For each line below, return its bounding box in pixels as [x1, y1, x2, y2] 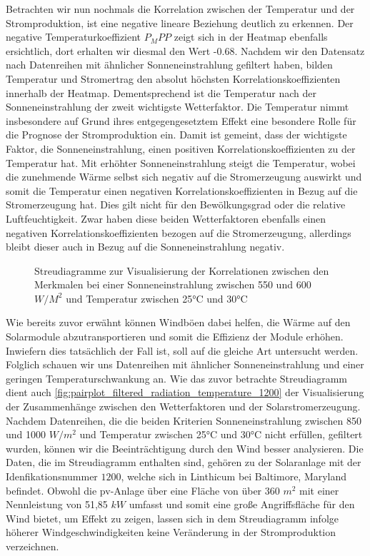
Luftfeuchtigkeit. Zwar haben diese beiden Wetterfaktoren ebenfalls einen [6, 211, 326, 226]
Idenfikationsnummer [6, 469, 98, 483]
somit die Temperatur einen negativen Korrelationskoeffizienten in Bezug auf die [6, 183, 358, 198]
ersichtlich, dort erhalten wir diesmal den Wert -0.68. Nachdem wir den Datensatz [6, 43, 365, 58]
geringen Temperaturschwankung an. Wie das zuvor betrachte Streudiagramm [6, 370, 347, 385]
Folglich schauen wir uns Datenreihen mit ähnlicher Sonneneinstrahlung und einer [6, 357, 364, 372]
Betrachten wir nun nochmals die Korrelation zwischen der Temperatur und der [6, 1, 355, 16]
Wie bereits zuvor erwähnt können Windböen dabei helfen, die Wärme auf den [6, 315, 351, 330]
